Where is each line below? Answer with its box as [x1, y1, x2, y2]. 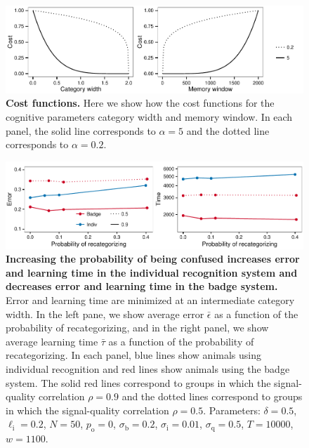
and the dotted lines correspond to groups [121, 389, 303, 404]
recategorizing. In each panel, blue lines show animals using [6, 348, 261, 362]
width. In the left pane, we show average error [6, 306, 204, 321]
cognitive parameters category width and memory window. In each [6, 110, 293, 124]
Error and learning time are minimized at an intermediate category [6, 293, 295, 307]
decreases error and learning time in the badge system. [6, 279, 278, 294]
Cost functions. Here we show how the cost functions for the [6, 95, 275, 110]
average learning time [6, 334, 98, 348]
